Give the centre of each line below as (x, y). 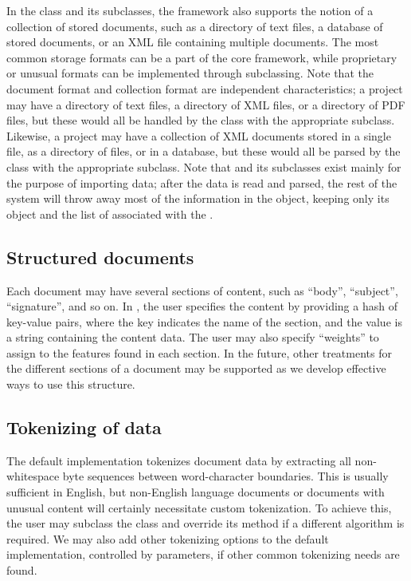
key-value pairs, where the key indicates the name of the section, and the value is (204, 321)
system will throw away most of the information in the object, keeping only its (198, 198)
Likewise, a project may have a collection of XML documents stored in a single (199, 135)
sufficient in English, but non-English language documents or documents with (196, 492)
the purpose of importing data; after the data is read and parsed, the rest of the (202, 182)
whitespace (33, 476)
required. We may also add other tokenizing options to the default (168, 538)
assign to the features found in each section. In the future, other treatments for (199, 352)
